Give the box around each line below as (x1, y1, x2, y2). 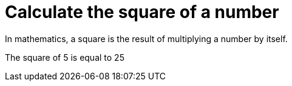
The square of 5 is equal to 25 (5, 52, 124, 63)
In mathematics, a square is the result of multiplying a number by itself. (5, 33, 288, 44)
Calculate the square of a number (5, 2, 279, 22)
